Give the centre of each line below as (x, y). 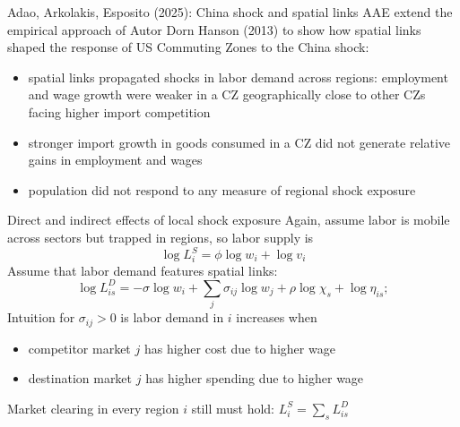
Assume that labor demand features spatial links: (143, 270)
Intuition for (41, 317)
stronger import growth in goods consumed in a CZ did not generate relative (239, 142)
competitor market (79, 348)
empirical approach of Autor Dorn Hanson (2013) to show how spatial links (214, 29)
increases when (277, 317)
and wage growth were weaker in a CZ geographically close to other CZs (227, 94)
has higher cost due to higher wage (239, 348)
